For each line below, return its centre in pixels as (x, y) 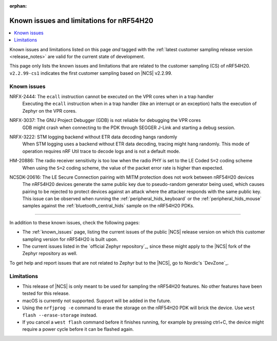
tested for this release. (46, 293)
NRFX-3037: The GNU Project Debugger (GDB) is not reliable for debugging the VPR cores (105, 120)
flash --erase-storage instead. (60, 315)
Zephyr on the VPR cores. (50, 111)
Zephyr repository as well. (50, 253)
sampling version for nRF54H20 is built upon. (70, 239)
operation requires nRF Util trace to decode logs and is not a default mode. (101, 151)
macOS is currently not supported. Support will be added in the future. (97, 301)
